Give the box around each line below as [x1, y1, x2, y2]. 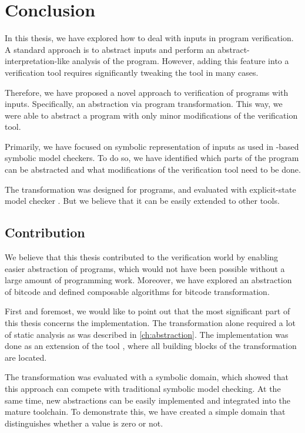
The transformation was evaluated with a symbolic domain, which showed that [5, 371, 289, 383]
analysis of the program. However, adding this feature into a [72, 55, 289, 67]
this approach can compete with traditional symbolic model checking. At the [5, 382, 281, 394]
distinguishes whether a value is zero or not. [5, 417, 163, 429]
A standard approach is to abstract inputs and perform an [5, 43, 215, 55]
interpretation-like [5, 55, 70, 67]
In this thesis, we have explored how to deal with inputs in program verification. [5, 32, 294, 44]
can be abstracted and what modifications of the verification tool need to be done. [5, 163, 301, 176]
